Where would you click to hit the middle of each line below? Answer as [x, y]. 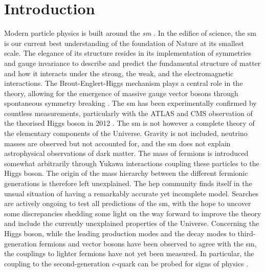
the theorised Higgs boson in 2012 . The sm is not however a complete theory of [129, 123]
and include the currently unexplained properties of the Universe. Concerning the [132, 223]
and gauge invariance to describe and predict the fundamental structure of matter [132, 63]
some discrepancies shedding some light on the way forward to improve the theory [133, 213]
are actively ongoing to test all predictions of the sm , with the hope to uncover [128, 203]
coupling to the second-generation [57, 263]
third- [247, 233]
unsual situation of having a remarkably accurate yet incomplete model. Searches [131, 193]
